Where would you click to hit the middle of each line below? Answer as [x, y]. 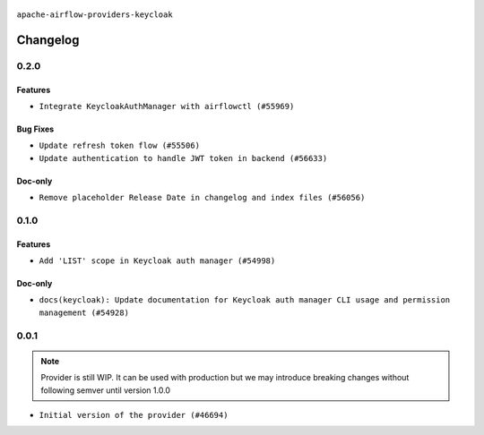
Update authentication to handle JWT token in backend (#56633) [183, 158]
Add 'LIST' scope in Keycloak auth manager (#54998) [157, 261]
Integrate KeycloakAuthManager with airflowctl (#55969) [167, 106]
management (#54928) [84, 312]
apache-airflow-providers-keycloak [95, 15]
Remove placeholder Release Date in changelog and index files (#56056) [202, 198]
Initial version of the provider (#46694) [134, 415]
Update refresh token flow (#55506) [120, 146]
